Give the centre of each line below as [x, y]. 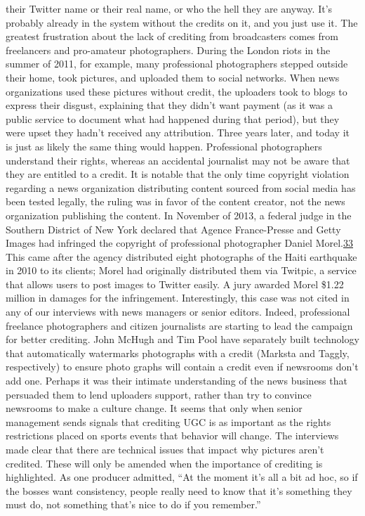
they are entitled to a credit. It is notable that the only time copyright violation [178, 174]
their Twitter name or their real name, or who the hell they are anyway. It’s [169, 8]
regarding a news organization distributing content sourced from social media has [181, 187]
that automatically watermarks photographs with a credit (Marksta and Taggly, [178, 353]
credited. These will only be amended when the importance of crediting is [164, 463]
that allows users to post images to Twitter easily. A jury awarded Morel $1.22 [175, 284]
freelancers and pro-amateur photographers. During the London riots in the [168, 50]
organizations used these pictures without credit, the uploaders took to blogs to [177, 91]
